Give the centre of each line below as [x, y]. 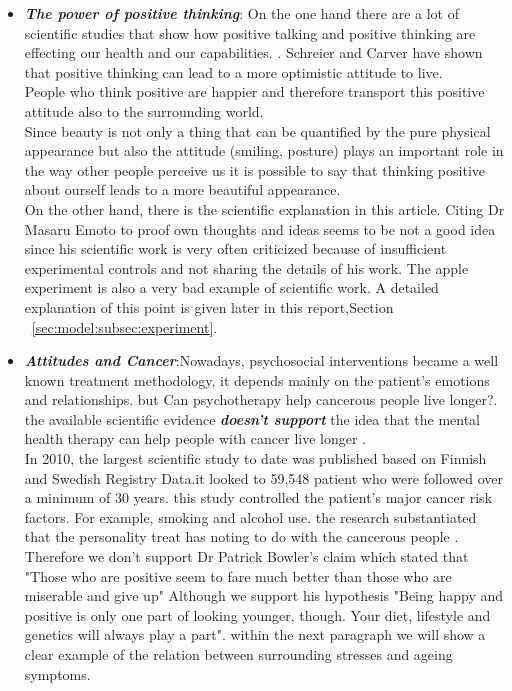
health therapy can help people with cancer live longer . [195, 438]
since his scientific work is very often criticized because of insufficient [235, 248]
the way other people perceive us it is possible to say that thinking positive [254, 169]
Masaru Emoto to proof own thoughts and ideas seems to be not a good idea [260, 228]
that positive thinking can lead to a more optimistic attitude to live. [233, 71]
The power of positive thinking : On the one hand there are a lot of [242, 13]
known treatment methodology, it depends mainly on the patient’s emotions [257, 379]
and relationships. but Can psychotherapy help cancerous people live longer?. [261, 399]
